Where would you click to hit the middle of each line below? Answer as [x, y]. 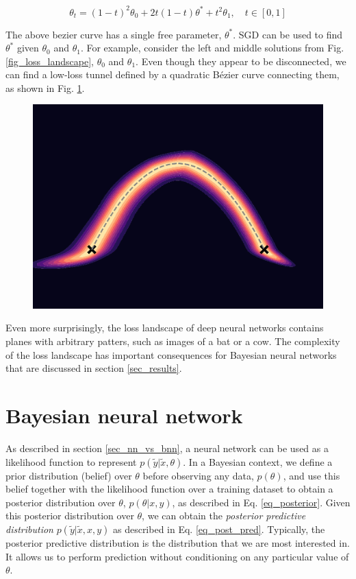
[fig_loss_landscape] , [50, 61]
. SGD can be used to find [288, 34]
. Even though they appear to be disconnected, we [241, 61]
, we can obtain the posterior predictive [224, 516]
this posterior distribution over [70, 516]
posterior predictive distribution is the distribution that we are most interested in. [178, 542]
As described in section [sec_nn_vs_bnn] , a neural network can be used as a [167, 448]
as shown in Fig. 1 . [45, 87]
